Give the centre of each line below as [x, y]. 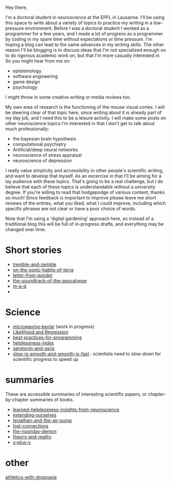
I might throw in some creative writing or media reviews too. [68, 97]
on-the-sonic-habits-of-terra [43, 270]
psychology [25, 87]
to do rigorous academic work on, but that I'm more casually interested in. [83, 55]
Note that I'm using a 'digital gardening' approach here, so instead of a [80, 218]
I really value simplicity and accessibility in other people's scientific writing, [84, 170]
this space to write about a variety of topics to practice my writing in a [79, 23]
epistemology [27, 71]
